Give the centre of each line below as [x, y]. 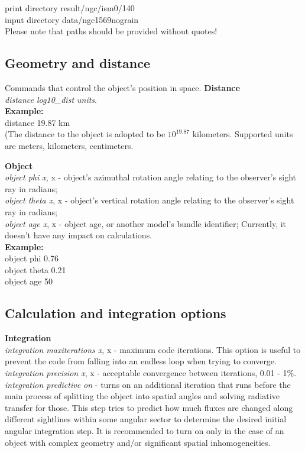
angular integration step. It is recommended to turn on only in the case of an [145, 431]
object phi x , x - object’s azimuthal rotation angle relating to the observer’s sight [151, 177]
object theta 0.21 [35, 269]
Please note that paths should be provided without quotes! [111, 31]
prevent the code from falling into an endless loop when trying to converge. [141, 361]
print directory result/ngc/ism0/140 [70, 8]
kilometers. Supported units [243, 134]
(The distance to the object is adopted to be [85, 134]
